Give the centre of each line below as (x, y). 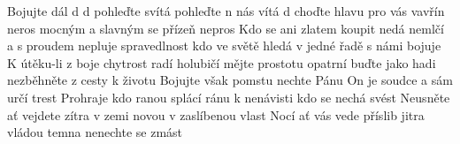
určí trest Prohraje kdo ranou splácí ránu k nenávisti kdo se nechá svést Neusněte (229, 97)
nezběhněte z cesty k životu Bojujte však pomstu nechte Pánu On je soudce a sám (230, 80)
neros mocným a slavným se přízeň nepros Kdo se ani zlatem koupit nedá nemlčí (226, 28)
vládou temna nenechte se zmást (95, 132)
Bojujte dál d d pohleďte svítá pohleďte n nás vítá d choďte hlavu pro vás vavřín (226, 11)
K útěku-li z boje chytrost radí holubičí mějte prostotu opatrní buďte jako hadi (222, 62)
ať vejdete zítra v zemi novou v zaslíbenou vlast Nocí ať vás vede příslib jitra (216, 114)
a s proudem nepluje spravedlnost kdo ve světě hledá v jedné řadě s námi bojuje (224, 45)
